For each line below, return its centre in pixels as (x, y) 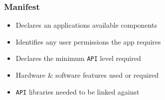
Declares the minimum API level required (78, 58)
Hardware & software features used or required (87, 75)
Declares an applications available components (86, 25)
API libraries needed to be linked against (78, 91)
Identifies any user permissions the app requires (88, 41)
